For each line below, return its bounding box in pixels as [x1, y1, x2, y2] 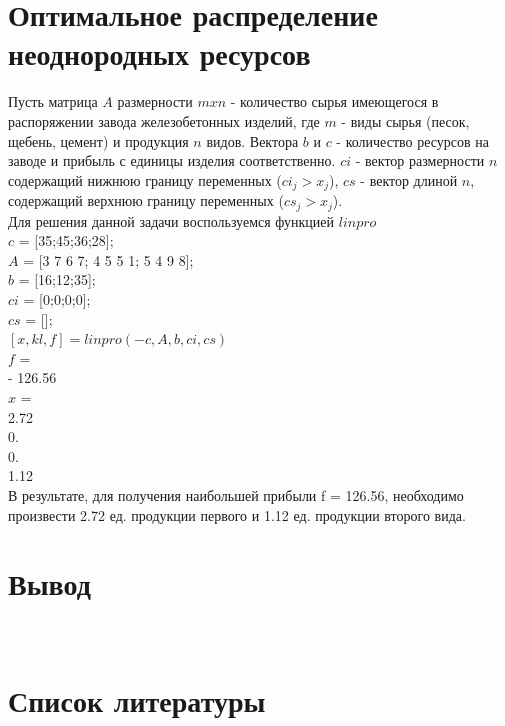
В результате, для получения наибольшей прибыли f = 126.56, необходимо [8, 484, 464, 505]
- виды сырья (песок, [341, 110, 470, 131]
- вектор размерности [355, 150, 485, 171]
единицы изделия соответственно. [130, 150, 336, 171]
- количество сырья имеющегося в [230, 91, 439, 112]
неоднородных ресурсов [8, 33, 311, 74]
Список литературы [8, 680, 266, 720]
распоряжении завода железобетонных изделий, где [8, 110, 320, 131]
